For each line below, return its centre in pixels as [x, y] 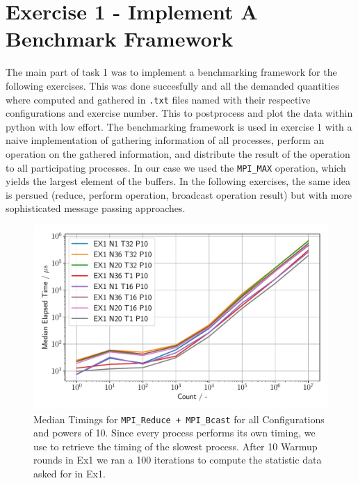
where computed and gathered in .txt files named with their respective [158, 99]
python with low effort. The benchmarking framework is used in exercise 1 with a [179, 126]
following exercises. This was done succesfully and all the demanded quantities [172, 85]
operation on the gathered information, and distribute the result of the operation [178, 153]
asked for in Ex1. [70, 473]
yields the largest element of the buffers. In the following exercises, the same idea [178, 181]
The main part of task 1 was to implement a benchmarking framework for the [171, 72]
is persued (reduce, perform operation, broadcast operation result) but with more [179, 194]
